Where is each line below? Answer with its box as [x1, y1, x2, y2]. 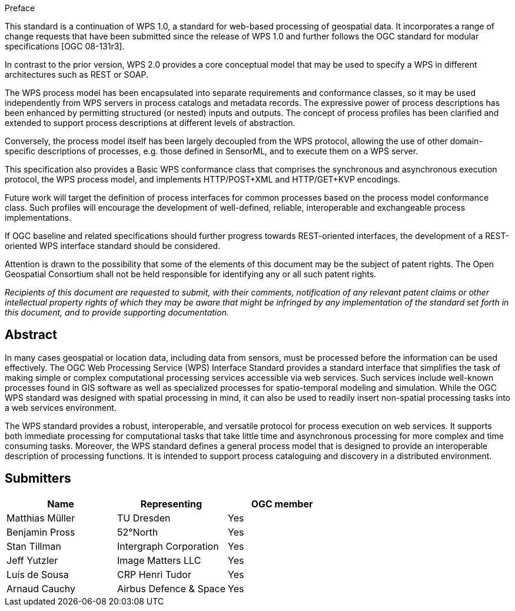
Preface [5, 3, 35, 13]
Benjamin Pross [6, 526, 75, 538]
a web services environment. [5, 402, 117, 413]
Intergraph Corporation [117, 540, 219, 552]
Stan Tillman [6, 540, 61, 552]
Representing [140, 497, 202, 510]
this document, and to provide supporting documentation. [5, 307, 229, 317]
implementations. [5, 212, 72, 223]
